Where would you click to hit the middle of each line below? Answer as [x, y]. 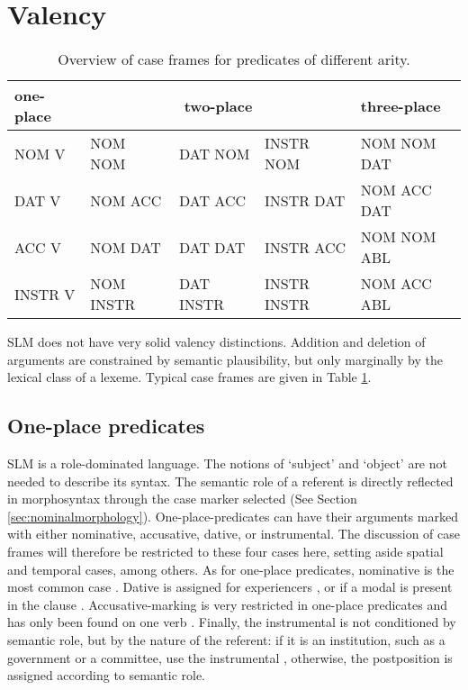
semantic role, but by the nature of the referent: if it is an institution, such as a [226, 640]
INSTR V [45, 294]
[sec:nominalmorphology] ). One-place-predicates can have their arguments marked [233, 516]
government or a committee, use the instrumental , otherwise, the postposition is [230, 657]
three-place [400, 105]
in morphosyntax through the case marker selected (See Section [182, 499]
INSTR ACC [306, 247]
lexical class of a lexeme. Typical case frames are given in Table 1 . [189, 377]
